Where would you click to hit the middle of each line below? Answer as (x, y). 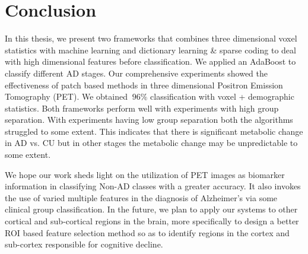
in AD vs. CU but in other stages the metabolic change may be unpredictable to (151, 143)
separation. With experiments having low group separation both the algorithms (149, 120)
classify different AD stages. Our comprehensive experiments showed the (136, 73)
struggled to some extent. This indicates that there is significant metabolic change (154, 131)
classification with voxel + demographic (222, 96)
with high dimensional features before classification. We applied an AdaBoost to (150, 61)
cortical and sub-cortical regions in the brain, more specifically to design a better (152, 221)
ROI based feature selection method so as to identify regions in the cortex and (147, 232)
